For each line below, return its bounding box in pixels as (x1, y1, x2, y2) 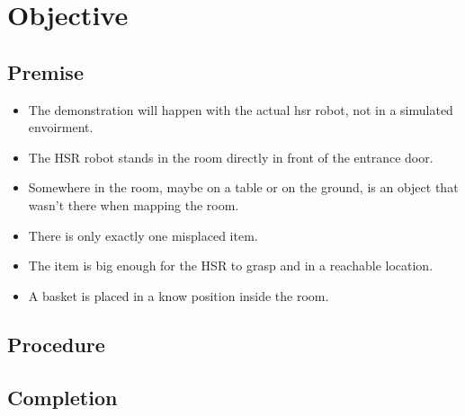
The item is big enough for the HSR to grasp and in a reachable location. (28, 256, 434, 275)
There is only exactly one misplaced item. (28, 226, 258, 244)
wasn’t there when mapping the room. (28, 195, 239, 214)
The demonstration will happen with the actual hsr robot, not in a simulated (28, 100, 453, 119)
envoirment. (28, 118, 94, 137)
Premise (7, 58, 84, 85)
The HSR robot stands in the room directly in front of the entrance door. (28, 147, 434, 166)
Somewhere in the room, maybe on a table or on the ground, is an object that (28, 178, 459, 197)
